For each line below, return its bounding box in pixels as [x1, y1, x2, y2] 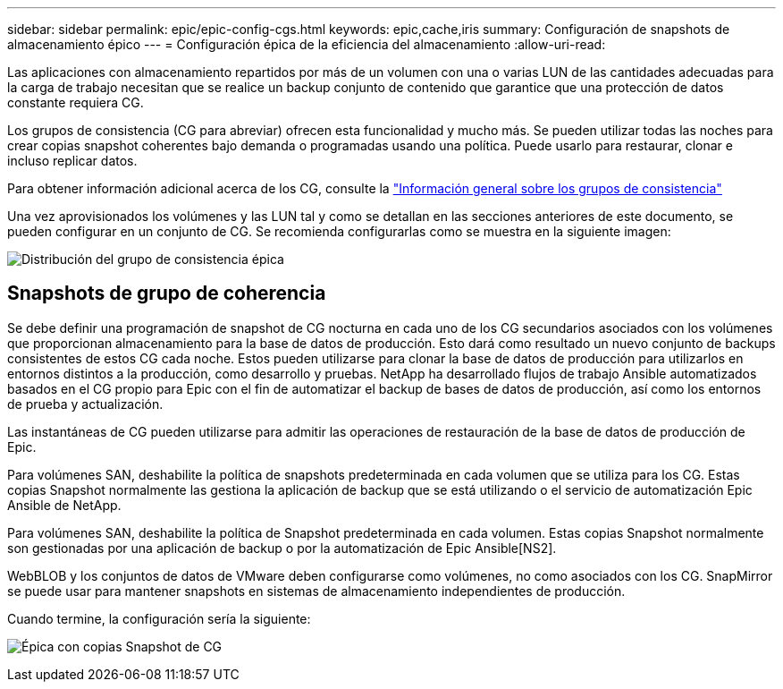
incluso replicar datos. [7, 153, 138, 168]
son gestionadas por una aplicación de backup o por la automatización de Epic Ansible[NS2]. [7, 540, 557, 556]
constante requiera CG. [7, 95, 144, 110]
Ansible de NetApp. [7, 497, 122, 513]
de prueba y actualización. [7, 396, 164, 412]
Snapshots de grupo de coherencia [7, 282, 326, 305]
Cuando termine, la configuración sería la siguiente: [7, 610, 311, 626]
